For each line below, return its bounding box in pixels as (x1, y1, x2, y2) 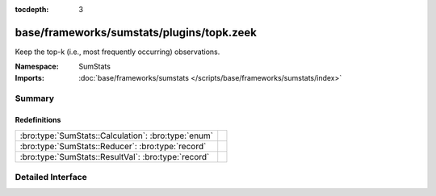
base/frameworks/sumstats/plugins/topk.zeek (15, 25, 258, 40)
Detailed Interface (15, 172, 88, 183)
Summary (15, 93, 55, 104)
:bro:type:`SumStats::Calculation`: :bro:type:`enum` (19, 130, 214, 141)
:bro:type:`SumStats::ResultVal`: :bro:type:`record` (19, 151, 210, 162)
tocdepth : (15, 5, 49, 14)
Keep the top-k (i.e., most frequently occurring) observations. (15, 47, 220, 56)
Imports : (15, 73, 44, 82)
